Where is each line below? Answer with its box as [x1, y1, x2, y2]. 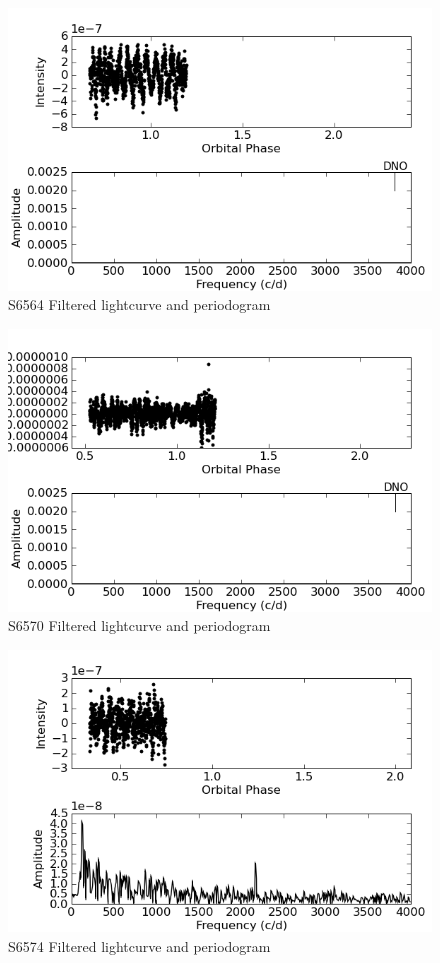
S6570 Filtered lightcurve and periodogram [8, 615, 271, 636]
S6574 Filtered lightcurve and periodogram [8, 935, 271, 956]
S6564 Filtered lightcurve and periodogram [8, 294, 271, 315]
